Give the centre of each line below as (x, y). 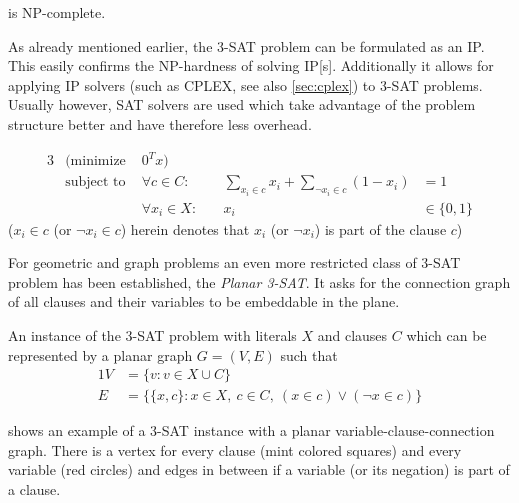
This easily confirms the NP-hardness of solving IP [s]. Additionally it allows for (251, 65)
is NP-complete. (57, 12)
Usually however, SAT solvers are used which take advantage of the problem (242, 104)
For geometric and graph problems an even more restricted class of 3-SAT (234, 262)
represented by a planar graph (100, 354)
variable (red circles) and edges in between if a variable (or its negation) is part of (259, 469)
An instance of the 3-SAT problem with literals (152, 334)
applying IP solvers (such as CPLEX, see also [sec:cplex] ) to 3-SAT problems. (245, 84)
